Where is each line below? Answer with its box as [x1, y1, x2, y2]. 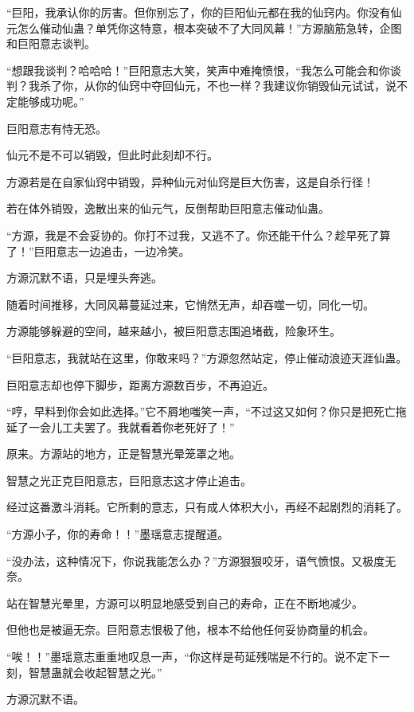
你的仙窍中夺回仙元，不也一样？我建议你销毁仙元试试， [95, 77, 385, 94]
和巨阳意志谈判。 [6, 35, 96, 52]
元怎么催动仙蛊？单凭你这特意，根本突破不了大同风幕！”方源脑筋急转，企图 [6, 19, 402, 36]
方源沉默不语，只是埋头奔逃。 [6, 269, 162, 286]
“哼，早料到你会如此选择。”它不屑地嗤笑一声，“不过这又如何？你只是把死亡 [6, 403, 396, 420]
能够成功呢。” [17, 92, 84, 109]
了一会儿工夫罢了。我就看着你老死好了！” [17, 418, 235, 435]
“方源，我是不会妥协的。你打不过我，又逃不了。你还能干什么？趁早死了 [6, 226, 380, 243]
